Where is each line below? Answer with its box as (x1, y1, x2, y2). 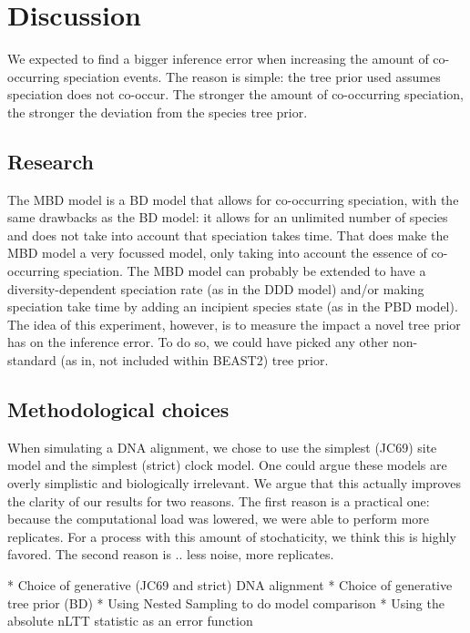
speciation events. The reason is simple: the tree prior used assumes (63, 66, 441, 86)
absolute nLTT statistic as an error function (7, 611, 253, 630)
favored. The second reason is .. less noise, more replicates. (7, 545, 334, 564)
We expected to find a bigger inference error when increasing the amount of (7, 49, 429, 68)
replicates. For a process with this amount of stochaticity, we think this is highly (7, 526, 456, 546)
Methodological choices (7, 395, 230, 424)
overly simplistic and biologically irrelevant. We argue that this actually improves (7, 474, 461, 493)
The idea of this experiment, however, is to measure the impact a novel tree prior (7, 314, 461, 333)
